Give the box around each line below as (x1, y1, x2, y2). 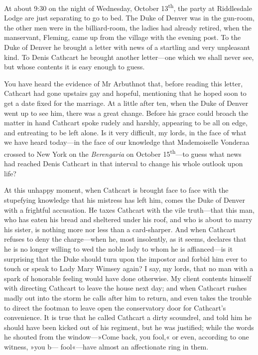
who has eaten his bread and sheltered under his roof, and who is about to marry (4, 214, 253, 225)
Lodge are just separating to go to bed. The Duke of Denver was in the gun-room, (4, 12, 255, 23)
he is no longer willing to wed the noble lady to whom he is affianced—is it (4, 243, 233, 254)
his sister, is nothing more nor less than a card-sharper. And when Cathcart (4, 224, 236, 234)
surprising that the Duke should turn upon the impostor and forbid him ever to (4, 253, 247, 264)
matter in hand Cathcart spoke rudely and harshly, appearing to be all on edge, (4, 117, 248, 128)
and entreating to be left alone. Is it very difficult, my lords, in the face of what (4, 127, 247, 137)
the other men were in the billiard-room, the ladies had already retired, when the (4, 22, 252, 32)
